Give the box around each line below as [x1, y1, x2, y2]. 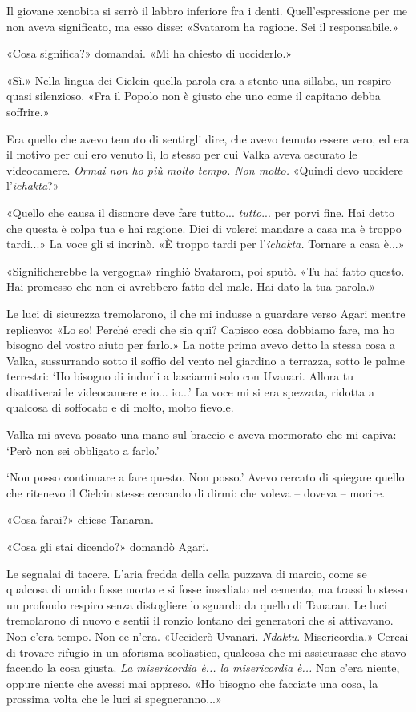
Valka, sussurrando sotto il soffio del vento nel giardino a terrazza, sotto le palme [6, 352, 405, 368]
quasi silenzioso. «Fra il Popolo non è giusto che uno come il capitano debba [6, 87, 381, 104]
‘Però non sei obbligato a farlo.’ [6, 441, 160, 458]
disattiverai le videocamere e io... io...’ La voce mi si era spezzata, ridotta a [6, 383, 375, 400]
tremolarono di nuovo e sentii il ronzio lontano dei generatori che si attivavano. [6, 612, 394, 629]
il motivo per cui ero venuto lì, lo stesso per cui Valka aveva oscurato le [6, 146, 357, 163]
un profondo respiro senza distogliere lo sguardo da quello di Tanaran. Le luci [6, 596, 387, 613]
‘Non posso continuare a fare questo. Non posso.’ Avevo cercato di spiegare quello [6, 469, 405, 485]
